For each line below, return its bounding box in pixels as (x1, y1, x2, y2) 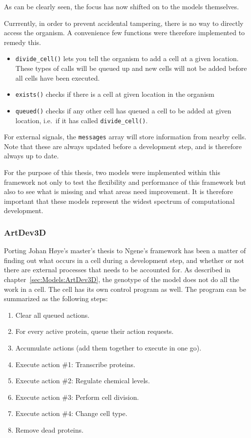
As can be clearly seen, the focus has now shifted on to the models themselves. (4, 1, 239, 11)
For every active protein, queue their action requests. (15, 326, 174, 336)
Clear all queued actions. (15, 309, 90, 320)
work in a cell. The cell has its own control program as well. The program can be (4, 284, 246, 294)
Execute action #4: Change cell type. (15, 408, 127, 418)
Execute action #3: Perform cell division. (15, 392, 139, 402)
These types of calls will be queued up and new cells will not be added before (15, 63, 247, 73)
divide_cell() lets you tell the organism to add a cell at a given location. (15, 53, 239, 64)
